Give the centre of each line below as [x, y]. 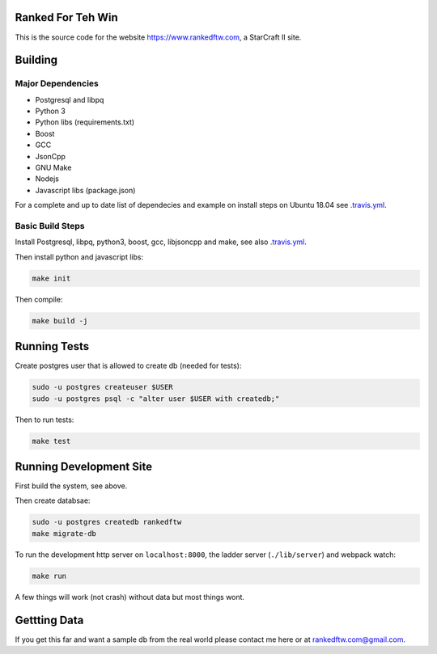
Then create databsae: [53, 500]
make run [49, 576]
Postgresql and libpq [70, 99]
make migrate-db [64, 533]
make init [51, 278]
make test [51, 441]
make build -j [60, 321]
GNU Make [53, 168]
